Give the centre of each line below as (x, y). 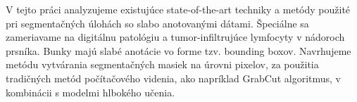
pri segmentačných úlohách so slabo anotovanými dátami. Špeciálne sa (157, 23)
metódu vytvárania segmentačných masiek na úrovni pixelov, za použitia (162, 64)
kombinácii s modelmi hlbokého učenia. (90, 92)
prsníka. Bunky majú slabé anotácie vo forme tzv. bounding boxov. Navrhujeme (178, 50)
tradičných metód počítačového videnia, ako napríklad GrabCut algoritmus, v (173, 78)
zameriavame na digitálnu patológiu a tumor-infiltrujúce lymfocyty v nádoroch (175, 37)
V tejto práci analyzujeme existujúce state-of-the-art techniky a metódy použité (178, 9)
